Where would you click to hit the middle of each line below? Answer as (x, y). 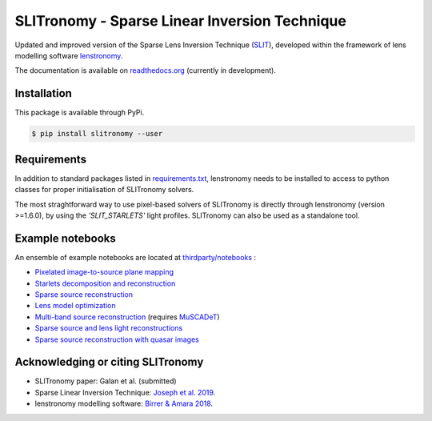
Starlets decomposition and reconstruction (105, 283)
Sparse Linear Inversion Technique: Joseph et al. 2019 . (125, 392)
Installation (43, 93)
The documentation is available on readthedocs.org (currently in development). (145, 70)
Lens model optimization (75, 306)
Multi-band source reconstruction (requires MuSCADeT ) (127, 317)
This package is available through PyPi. (80, 113)
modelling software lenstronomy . (69, 55)
